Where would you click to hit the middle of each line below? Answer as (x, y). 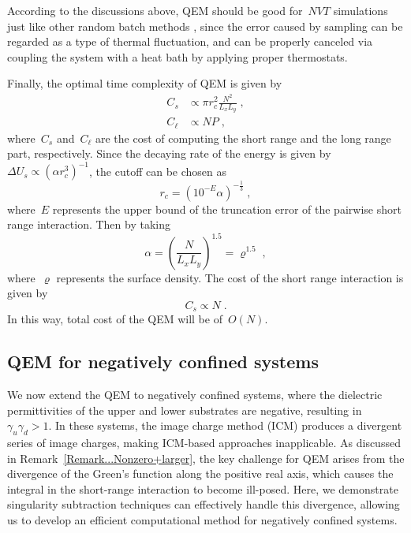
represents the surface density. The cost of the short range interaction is (230, 277)
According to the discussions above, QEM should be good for (155, 10)
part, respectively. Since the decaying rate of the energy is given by (169, 153)
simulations (361, 10)
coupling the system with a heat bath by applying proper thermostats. (177, 56)
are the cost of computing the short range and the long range (243, 138)
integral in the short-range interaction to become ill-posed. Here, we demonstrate (203, 488)
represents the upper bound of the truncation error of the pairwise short (227, 209)
